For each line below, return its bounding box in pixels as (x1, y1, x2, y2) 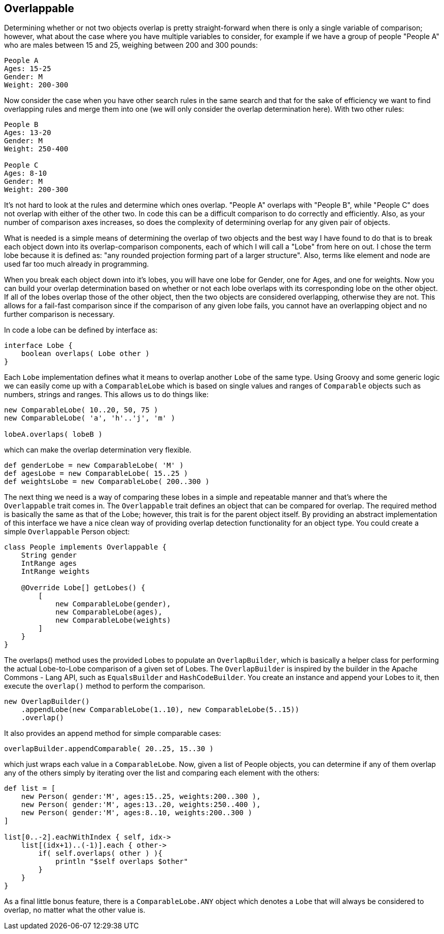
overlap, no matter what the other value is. (4, 906, 146, 915)
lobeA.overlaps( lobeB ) (4, 430, 103, 439)
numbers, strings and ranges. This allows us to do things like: (4, 390, 209, 399)
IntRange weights (21, 567, 90, 576)
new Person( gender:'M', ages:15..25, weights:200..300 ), (21, 792, 261, 801)
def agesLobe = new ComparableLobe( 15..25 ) (4, 469, 188, 478)
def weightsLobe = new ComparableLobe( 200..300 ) (4, 477, 210, 486)
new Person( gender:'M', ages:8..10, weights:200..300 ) (21, 809, 252, 817)
